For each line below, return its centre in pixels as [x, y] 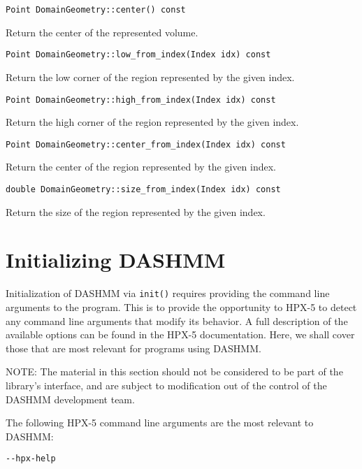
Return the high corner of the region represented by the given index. [152, 122]
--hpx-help [31, 459]
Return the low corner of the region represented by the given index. [150, 77]
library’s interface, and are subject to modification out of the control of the [166, 385]
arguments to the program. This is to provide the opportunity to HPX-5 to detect [181, 307]
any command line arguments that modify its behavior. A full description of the [177, 320]
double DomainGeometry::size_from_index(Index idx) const [143, 189]
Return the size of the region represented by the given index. [136, 211]
